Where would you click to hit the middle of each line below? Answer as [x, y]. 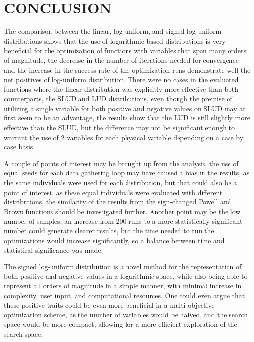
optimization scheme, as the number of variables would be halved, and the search [126, 314]
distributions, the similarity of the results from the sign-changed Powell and [118, 202]
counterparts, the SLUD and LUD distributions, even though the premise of [118, 99]
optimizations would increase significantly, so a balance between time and [114, 240]
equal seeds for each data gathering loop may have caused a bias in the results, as [127, 173]
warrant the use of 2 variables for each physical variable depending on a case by [124, 137]
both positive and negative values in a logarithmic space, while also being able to [126, 276]
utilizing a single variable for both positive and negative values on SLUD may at [125, 108]
